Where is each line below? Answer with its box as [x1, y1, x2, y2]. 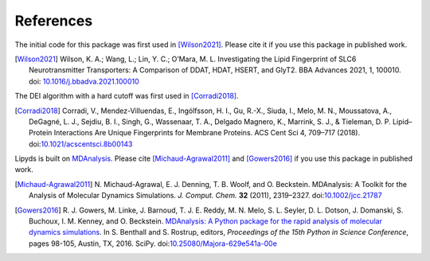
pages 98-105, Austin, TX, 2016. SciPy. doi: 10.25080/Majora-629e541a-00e [29, 239, 278, 248]
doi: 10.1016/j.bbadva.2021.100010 [29, 76, 139, 86]
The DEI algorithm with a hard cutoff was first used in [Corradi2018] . [14, 92, 239, 101]
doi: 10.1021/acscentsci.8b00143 [29, 139, 133, 149]
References [14, 12, 93, 29]
